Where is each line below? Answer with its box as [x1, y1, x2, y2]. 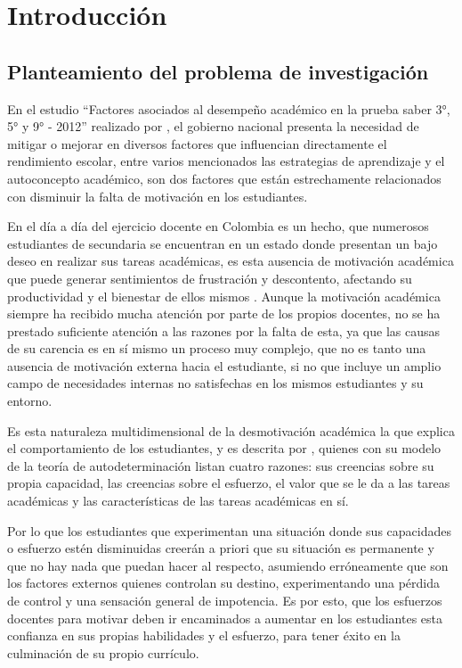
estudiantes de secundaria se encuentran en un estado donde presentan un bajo [7, 234, 438, 252]
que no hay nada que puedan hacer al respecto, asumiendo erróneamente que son [7, 556, 449, 574]
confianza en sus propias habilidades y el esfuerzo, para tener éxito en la [7, 626, 401, 645]
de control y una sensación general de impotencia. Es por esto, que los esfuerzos [7, 591, 442, 610]
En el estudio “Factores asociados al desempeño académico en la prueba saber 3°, [7, 99, 450, 118]
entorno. [7, 392, 53, 410]
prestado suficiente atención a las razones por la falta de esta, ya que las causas [7, 321, 441, 340]
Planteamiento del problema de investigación [7, 57, 429, 85]
